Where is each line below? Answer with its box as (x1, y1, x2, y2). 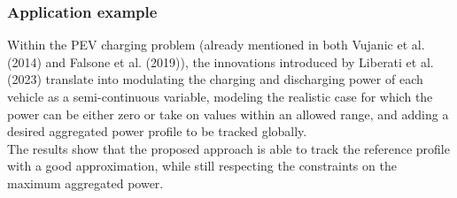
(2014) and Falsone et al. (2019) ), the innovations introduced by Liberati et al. (7, 52, 434, 71)
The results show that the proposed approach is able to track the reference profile (7, 139, 450, 157)
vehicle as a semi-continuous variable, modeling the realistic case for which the (7, 88, 433, 105)
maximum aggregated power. (7, 173, 164, 192)
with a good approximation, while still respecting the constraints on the (7, 156, 397, 175)
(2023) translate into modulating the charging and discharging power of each (7, 70, 423, 88)
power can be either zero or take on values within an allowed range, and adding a (7, 104, 449, 123)
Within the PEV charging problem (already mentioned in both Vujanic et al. (7, 35, 425, 54)
